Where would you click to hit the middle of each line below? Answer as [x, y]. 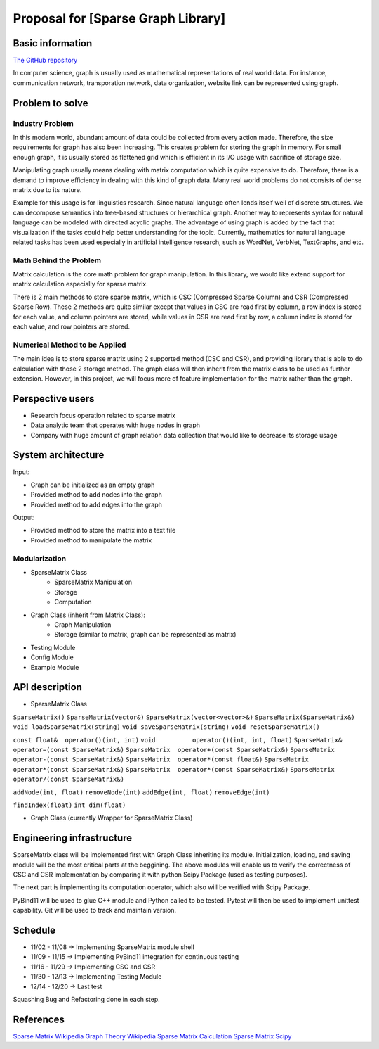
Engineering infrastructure [73, 838]
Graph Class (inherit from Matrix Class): [88, 615]
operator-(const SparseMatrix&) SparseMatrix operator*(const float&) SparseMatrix [161, 759]
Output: [24, 518]
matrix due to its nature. [47, 189]
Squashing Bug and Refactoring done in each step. [87, 1000]
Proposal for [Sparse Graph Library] [119, 18]
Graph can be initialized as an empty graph [93, 485]
